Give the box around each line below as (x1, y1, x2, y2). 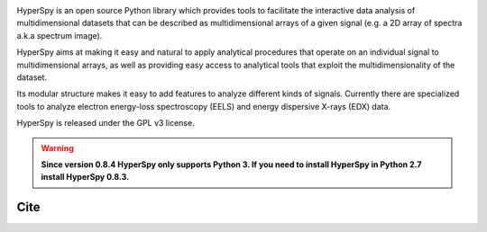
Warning (41, 142, 74, 153)
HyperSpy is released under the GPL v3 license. (16, 118, 195, 129)
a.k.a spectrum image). (16, 30, 103, 40)
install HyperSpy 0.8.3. (41, 172, 130, 183)
